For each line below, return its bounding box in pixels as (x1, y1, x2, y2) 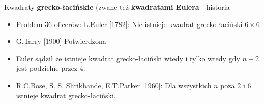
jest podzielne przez (16, 63, 78, 73)
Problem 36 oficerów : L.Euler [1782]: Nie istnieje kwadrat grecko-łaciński (16, 18, 243, 29)
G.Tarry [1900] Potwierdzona (16, 36, 106, 46)
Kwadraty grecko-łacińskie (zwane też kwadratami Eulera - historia (4, 2, 230, 12)
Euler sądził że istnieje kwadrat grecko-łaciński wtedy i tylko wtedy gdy (16, 53, 240, 63)
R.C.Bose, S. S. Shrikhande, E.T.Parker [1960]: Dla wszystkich (16, 80, 212, 90)
